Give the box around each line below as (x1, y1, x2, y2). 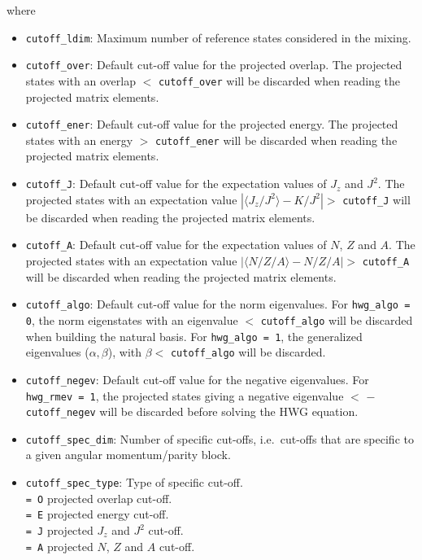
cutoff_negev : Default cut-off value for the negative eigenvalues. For (25, 370, 369, 387)
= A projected (25, 537, 94, 554)
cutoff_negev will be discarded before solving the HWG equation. (25, 403, 359, 420)
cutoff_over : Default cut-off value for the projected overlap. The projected (25, 56, 402, 73)
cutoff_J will (342, 190, 411, 208)
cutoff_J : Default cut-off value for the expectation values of (25, 175, 327, 192)
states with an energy (25, 131, 133, 148)
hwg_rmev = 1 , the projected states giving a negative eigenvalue (25, 387, 344, 404)
